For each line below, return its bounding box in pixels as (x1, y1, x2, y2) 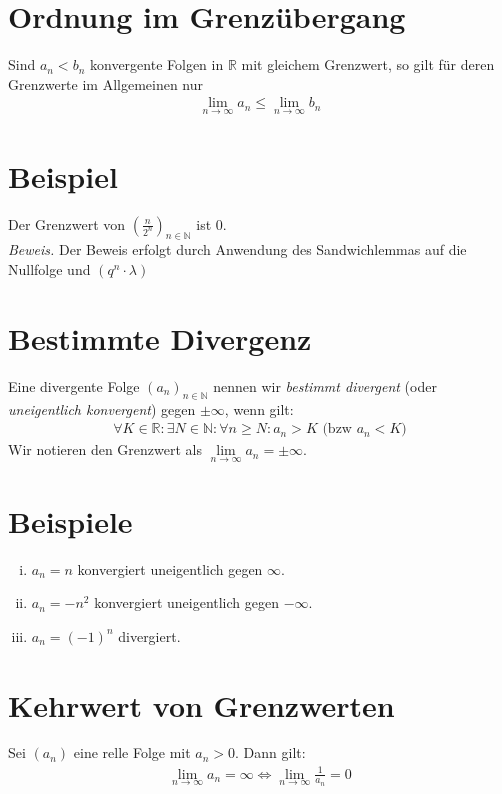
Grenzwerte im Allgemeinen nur (8, 73, 204, 94)
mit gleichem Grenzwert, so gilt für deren (241, 54, 495, 75)
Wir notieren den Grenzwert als (8, 439, 202, 460)
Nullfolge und (8, 259, 91, 280)
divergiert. (118, 625, 181, 646)
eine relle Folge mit (73, 742, 191, 763)
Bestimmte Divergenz (8, 317, 312, 358)
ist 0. (196, 213, 227, 234)
